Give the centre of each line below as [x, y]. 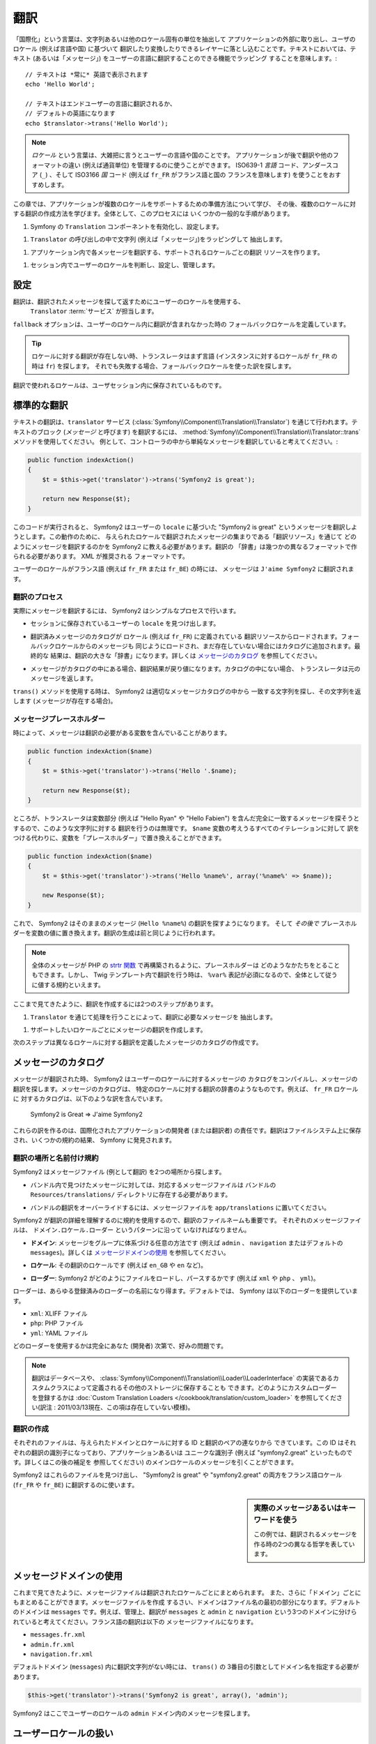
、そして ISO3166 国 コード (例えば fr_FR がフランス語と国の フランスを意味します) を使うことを [189, 175]
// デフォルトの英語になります [71, 114]
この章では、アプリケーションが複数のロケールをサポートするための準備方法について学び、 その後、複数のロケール [178, 204]
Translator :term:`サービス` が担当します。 [94, 311]
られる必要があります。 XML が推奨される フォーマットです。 [101, 556]
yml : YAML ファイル [59, 1333]
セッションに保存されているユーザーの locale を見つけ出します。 [125, 624]
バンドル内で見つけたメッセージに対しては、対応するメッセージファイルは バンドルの [153, 1185]
